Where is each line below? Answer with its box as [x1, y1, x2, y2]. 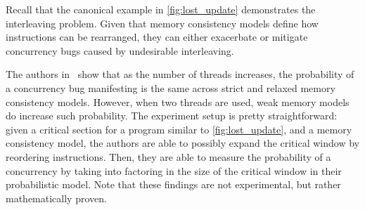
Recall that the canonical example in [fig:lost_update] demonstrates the [6, 2, 316, 16]
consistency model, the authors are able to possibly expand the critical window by [6, 136, 359, 150]
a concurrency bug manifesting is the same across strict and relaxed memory [6, 80, 335, 95]
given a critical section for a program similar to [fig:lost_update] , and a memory [6, 122, 352, 136]
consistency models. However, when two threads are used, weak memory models [6, 94, 350, 109]
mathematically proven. [6, 190, 107, 205]
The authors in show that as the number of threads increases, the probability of [6, 67, 354, 81]
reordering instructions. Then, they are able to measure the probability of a [6, 149, 331, 164]
